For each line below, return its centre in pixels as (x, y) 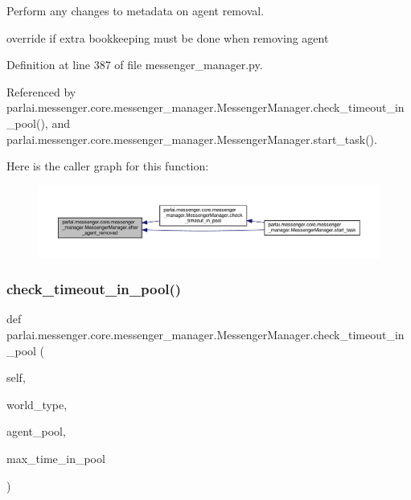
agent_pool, (36, 431)
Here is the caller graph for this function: (108, 166)
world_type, (37, 404)
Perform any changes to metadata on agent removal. (136, 10)
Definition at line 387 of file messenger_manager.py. (135, 65)
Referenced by (41, 91)
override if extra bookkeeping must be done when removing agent (168, 37)
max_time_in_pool (56, 458)
